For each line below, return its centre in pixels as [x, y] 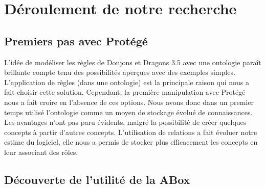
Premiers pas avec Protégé [76, 41]
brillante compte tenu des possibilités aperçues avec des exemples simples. [120, 72]
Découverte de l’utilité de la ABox [97, 179]
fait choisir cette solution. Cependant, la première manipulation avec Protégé [125, 92]
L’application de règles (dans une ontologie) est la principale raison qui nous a [127, 82]
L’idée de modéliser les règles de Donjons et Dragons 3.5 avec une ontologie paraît [133, 62]
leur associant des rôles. [41, 152]
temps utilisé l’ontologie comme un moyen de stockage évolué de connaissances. [128, 112]
